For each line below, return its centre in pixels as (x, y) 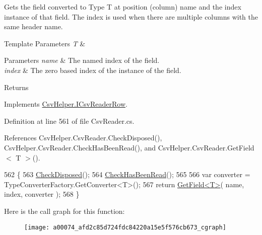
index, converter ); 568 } (42, 194)
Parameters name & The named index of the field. (82, 60)
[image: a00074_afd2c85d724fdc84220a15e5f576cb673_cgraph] (125, 227)
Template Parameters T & (45, 43)
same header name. (34, 26)
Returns (16, 87)
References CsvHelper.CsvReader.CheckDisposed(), (83, 138)
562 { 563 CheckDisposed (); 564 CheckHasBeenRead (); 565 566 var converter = (127, 174)
